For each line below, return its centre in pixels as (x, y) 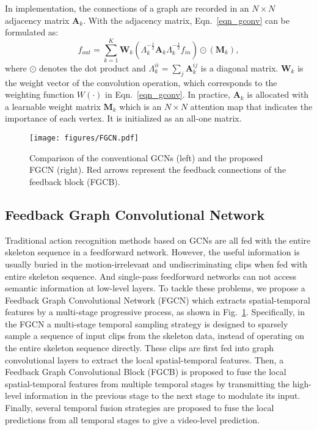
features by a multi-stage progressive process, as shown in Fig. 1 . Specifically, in (155, 312)
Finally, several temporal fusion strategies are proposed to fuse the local (140, 408)
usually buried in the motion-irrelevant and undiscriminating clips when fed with (156, 264)
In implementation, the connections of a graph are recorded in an (127, 8)
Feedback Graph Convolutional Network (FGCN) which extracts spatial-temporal (158, 300)
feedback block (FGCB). (75, 181)
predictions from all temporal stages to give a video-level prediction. (132, 419)
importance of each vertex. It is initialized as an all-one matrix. (123, 118)
